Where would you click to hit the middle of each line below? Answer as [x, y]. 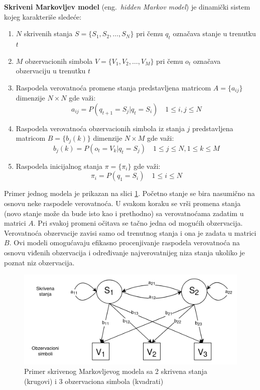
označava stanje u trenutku [214, 33]
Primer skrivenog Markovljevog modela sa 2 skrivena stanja [116, 371]
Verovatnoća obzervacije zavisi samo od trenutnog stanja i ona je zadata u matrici [130, 232]
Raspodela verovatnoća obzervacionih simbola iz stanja [100, 128]
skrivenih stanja [48, 33]
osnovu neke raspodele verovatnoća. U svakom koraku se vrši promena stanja [122, 203]
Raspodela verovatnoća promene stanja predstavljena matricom [113, 87]
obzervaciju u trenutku [51, 71]
